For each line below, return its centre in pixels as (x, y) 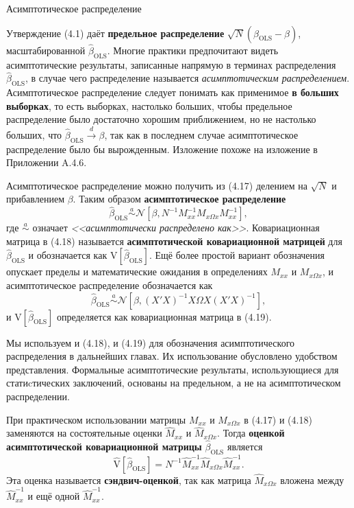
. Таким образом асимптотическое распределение (179, 199)
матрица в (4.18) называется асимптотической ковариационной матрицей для (174, 241)
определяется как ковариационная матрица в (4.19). (164, 316)
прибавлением (36, 199)
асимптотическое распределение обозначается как (110, 285)
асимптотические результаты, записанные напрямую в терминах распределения (171, 64)
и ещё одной (54, 496)
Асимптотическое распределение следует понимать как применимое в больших (173, 92)
